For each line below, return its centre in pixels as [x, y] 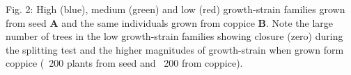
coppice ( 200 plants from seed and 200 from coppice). [124, 63]
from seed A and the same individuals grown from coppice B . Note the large [170, 22]
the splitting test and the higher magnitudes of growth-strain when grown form [175, 49]
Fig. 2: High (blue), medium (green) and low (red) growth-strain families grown [175, 9]
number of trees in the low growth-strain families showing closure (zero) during [174, 36]
